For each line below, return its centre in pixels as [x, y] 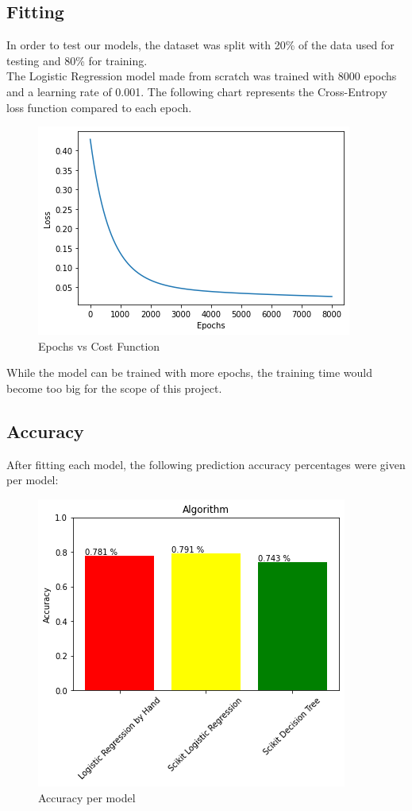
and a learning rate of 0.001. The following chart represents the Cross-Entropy [197, 91]
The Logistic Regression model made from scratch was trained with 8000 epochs [202, 76]
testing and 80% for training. [77, 60]
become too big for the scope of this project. [114, 388]
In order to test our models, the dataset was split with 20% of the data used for [200, 45]
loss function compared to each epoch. [99, 107]
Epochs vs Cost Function [99, 345]
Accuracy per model [87, 797]
